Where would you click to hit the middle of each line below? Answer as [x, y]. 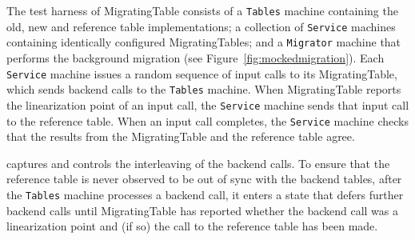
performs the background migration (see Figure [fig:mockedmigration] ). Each [196, 57]
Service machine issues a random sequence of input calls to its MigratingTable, [202, 73]
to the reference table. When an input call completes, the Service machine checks [207, 120]
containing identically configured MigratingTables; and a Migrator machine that [204, 42]
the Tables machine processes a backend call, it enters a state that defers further [205, 194]
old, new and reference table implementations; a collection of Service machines [201, 26]
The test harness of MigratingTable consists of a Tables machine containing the [202, 10]
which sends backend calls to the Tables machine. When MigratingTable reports [204, 89]
